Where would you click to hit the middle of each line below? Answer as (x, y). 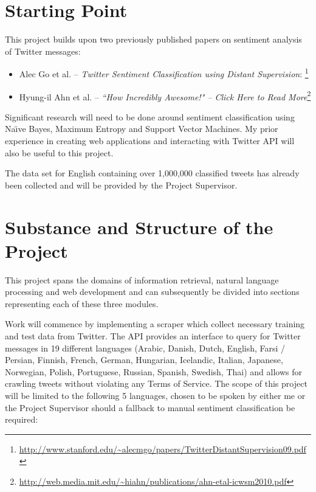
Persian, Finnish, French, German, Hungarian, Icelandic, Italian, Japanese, (144, 360)
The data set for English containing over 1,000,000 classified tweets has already (152, 173)
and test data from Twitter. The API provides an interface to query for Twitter (153, 336)
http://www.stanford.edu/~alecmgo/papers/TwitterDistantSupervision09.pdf (163, 449)
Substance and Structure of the (139, 227)
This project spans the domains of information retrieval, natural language (142, 279)
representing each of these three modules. (82, 303)
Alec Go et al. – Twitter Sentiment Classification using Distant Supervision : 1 (164, 73)
